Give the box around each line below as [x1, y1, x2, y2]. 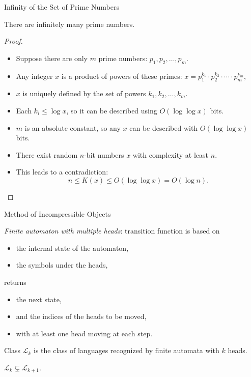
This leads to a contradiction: [16, 166, 108, 177]
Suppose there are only [16, 52, 88, 63]
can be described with [129, 122, 198, 133]
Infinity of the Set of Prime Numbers [4, 2, 119, 12]
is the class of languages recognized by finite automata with [34, 345, 219, 356]
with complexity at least [132, 149, 209, 160]
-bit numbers [84, 149, 124, 160]
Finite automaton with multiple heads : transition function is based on [4, 225, 220, 236]
